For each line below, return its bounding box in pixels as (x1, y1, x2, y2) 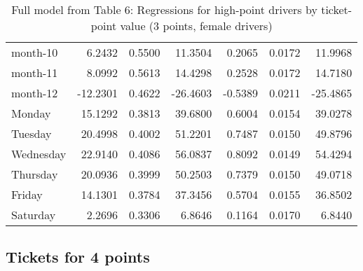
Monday (11, 105, 51, 121)
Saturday (11, 207, 56, 223)
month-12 (11, 85, 58, 101)
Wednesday (11, 146, 67, 162)
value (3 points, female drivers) (120, 18, 273, 34)
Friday (11, 186, 43, 202)
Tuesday (11, 125, 52, 141)
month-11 (11, 64, 58, 81)
